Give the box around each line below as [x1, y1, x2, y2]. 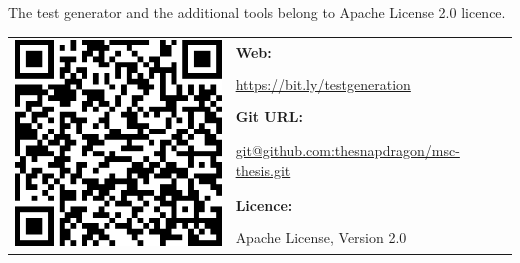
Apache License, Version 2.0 [235, 226, 407, 247]
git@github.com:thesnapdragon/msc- [235, 140, 460, 161]
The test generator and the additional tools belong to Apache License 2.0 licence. [8, 2, 506, 23]
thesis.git [235, 160, 291, 181]
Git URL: [235, 105, 303, 126]
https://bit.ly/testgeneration [235, 74, 411, 95]
